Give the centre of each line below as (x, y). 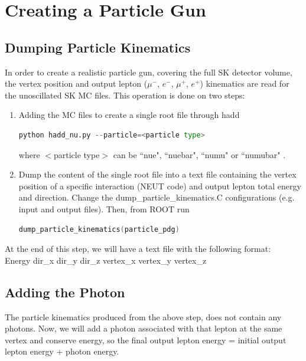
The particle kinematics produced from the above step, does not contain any (143, 316)
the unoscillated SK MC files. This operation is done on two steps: (125, 95)
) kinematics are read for (245, 83)
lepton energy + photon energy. (62, 351)
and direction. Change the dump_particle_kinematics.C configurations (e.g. (157, 197)
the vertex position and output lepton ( (76, 83)
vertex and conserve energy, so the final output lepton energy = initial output (146, 339)
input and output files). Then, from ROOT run (104, 209)
